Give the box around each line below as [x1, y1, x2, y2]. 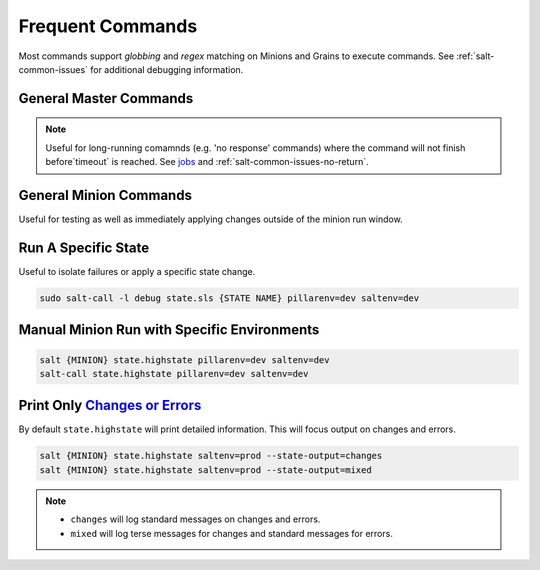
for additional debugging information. [90, 63, 244, 75]
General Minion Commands [18, 186, 192, 204]
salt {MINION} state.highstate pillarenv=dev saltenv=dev [39, 354, 330, 365]
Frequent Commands [18, 15, 198, 37]
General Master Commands [18, 90, 194, 107]
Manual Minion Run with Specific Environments [18, 321, 320, 339]
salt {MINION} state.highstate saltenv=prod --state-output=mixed [39, 464, 372, 475]
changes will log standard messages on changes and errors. [70, 513, 321, 525]
